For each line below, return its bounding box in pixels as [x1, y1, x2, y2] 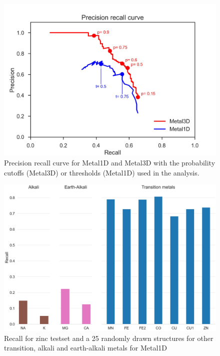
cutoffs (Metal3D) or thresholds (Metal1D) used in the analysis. [4, 167, 199, 177]
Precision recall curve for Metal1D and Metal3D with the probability [4, 157, 215, 168]
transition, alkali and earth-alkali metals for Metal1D [4, 342, 167, 353]
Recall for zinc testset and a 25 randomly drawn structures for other [4, 332, 213, 343]
